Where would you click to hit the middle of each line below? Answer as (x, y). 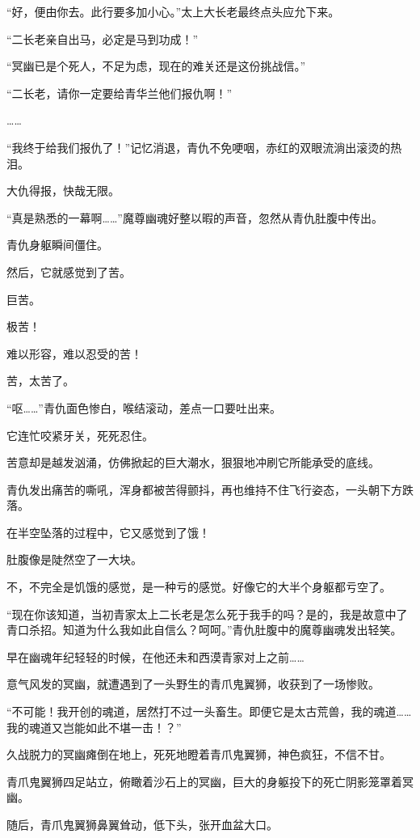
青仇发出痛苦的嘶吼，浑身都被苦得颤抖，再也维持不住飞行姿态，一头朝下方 (204, 489)
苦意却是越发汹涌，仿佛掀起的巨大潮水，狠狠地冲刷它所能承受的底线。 (193, 462)
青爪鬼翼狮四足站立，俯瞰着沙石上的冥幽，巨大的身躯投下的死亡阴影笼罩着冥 (210, 781)
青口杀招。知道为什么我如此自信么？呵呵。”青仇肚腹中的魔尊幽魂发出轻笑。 (204, 630)
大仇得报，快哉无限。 (63, 190)
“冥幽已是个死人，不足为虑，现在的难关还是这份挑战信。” (156, 66)
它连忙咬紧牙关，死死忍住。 (80, 435)
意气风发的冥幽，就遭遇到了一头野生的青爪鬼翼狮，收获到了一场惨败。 (193, 684)
